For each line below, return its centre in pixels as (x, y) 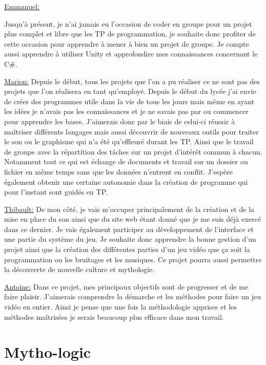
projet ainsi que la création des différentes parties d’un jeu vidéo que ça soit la (127, 249)
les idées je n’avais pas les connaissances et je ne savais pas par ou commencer (126, 111)
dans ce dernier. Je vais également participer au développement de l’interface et (129, 229)
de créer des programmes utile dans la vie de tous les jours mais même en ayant (129, 101)
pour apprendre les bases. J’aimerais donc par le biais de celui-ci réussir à (120, 121)
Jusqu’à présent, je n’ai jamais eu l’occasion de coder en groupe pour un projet (128, 23)
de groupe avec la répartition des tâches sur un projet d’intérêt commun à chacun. (133, 151)
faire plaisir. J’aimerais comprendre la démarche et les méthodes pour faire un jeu (132, 296)
